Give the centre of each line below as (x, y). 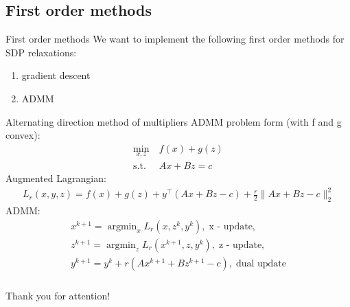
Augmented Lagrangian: (56, 178)
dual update (261, 263)
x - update (231, 226)
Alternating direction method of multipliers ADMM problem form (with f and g (174, 121)
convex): (23, 135)
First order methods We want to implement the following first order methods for (175, 39)
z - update (240, 245)
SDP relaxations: (41, 52)
